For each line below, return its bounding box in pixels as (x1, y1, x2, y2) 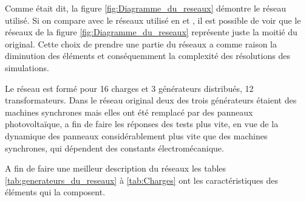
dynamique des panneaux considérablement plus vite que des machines (5, 129, 268, 142)
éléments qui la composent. (5, 186, 106, 198)
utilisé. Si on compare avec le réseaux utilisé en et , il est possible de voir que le (5, 13, 301, 26)
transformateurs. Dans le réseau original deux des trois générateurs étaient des (5, 94, 297, 106)
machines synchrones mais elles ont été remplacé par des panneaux (5, 105, 253, 118)
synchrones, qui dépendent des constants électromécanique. (5, 141, 224, 154)
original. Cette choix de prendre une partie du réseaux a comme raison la (5, 37, 277, 50)
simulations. (5, 61, 49, 74)
